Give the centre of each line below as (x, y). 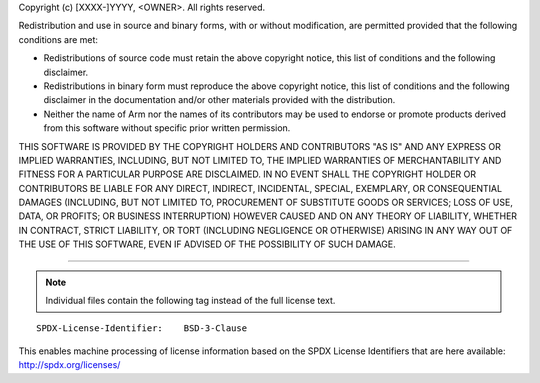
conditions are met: (58, 39)
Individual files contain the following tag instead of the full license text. (190, 301)
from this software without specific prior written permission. (167, 128)
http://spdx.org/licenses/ (69, 365)
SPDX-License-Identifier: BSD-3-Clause (142, 328)
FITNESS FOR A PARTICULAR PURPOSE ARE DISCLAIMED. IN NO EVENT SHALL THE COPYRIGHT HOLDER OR (247, 174)
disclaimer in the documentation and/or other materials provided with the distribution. (219, 100)
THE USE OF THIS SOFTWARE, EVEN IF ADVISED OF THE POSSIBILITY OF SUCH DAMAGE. (207, 244)
